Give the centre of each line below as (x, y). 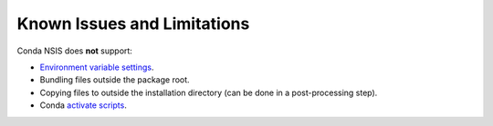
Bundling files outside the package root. (115, 80)
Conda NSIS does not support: (74, 51)
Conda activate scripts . (83, 105)
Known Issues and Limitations (133, 24)
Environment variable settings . (97, 67)
